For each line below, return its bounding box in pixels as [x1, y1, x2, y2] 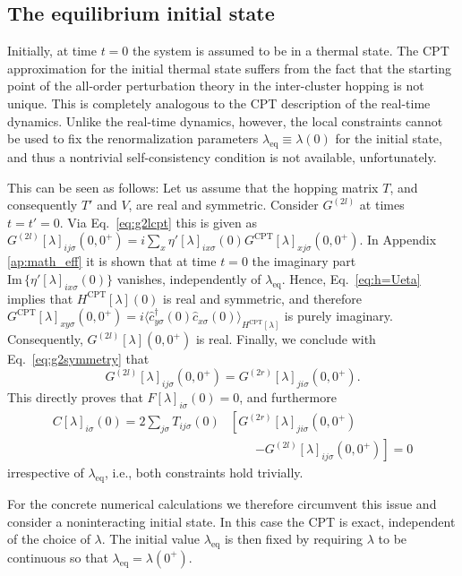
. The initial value [101, 529, 201, 548]
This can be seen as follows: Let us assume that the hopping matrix [7, 177, 379, 196]
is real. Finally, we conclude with [195, 330, 376, 348]
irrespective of [7, 463, 84, 482]
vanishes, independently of [116, 269, 261, 288]
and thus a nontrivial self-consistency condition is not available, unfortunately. [7, 147, 437, 166]
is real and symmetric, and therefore [163, 288, 363, 307]
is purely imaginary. [284, 306, 393, 325]
